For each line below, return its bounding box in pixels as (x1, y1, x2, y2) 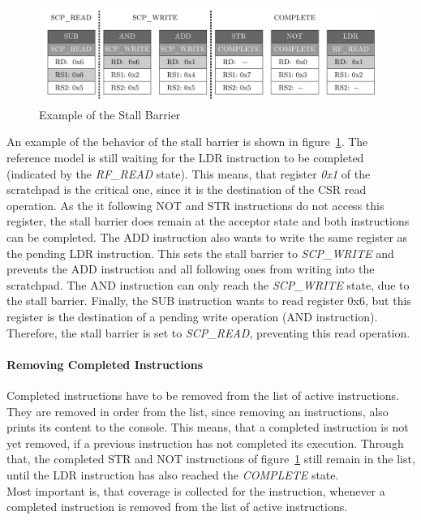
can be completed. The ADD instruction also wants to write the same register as (6, 229, 408, 245)
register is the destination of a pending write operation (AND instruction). (6, 307, 378, 324)
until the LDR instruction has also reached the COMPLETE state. (6, 466, 339, 483)
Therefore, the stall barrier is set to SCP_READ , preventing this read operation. (6, 324, 410, 341)
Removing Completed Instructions (6, 355, 204, 372)
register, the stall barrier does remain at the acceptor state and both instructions (6, 213, 410, 230)
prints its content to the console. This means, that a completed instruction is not (6, 419, 409, 436)
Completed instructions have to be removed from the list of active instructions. (6, 386, 399, 403)
